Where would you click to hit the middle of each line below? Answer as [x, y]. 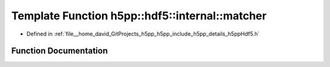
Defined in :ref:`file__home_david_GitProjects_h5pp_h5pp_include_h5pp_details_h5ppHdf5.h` [143, 34]
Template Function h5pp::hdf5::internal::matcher [139, 16]
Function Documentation [60, 51]
